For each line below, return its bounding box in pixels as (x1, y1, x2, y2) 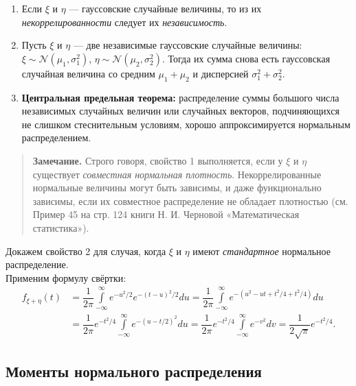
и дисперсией (192, 66, 249, 80)
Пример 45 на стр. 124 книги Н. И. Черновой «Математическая (32, 207, 300, 221)
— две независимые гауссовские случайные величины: (73, 38, 302, 52)
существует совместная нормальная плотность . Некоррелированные (32, 167, 322, 181)
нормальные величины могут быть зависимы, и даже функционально (32, 180, 322, 195)
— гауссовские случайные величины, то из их (69, 1, 262, 15)
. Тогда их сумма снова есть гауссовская (162, 51, 331, 65)
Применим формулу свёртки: (5, 270, 126, 285)
